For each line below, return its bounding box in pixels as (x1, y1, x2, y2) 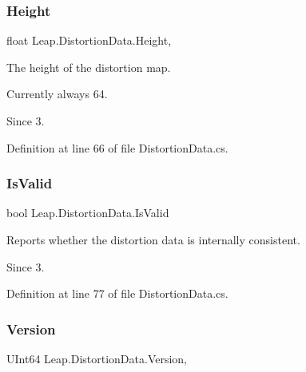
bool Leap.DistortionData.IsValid (6, 204, 169, 221)
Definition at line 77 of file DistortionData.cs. (6, 285, 229, 302)
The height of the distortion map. (6, 58, 171, 75)
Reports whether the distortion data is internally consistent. (6, 232, 300, 247)
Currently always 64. (6, 85, 108, 102)
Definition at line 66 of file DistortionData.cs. (6, 139, 229, 156)
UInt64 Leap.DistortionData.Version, (6, 350, 188, 366)
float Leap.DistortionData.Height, (6, 32, 172, 49)
